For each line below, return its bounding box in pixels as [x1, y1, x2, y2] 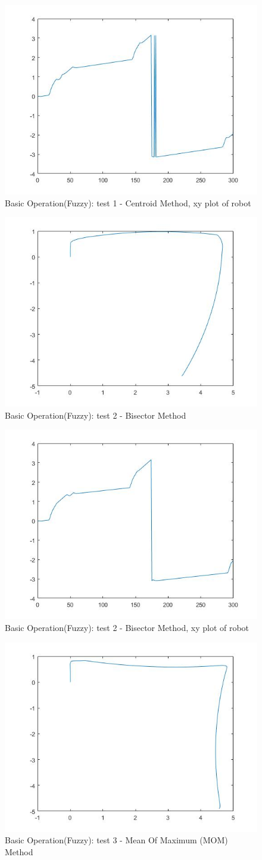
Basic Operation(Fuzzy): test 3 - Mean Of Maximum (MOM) [5, 834, 228, 846]
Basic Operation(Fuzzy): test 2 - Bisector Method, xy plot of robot [5, 621, 249, 633]
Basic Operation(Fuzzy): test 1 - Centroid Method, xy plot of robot [5, 196, 251, 209]
